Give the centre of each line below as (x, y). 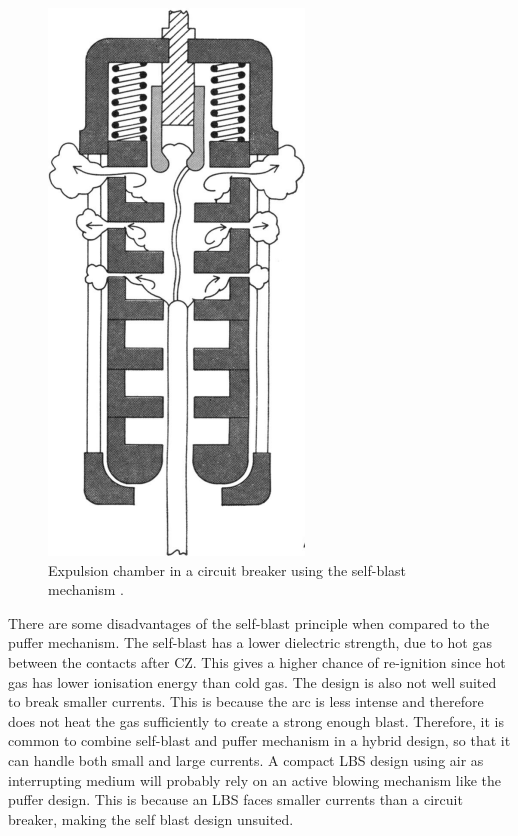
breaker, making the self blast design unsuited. (151, 818)
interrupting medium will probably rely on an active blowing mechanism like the (254, 779)
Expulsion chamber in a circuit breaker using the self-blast (227, 569)
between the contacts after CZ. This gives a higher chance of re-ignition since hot (257, 661)
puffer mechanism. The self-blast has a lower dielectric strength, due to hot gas (250, 642)
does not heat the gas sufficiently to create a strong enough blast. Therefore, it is (256, 720)
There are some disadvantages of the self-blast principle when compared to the (249, 622)
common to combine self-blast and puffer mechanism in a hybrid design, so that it (259, 740)
